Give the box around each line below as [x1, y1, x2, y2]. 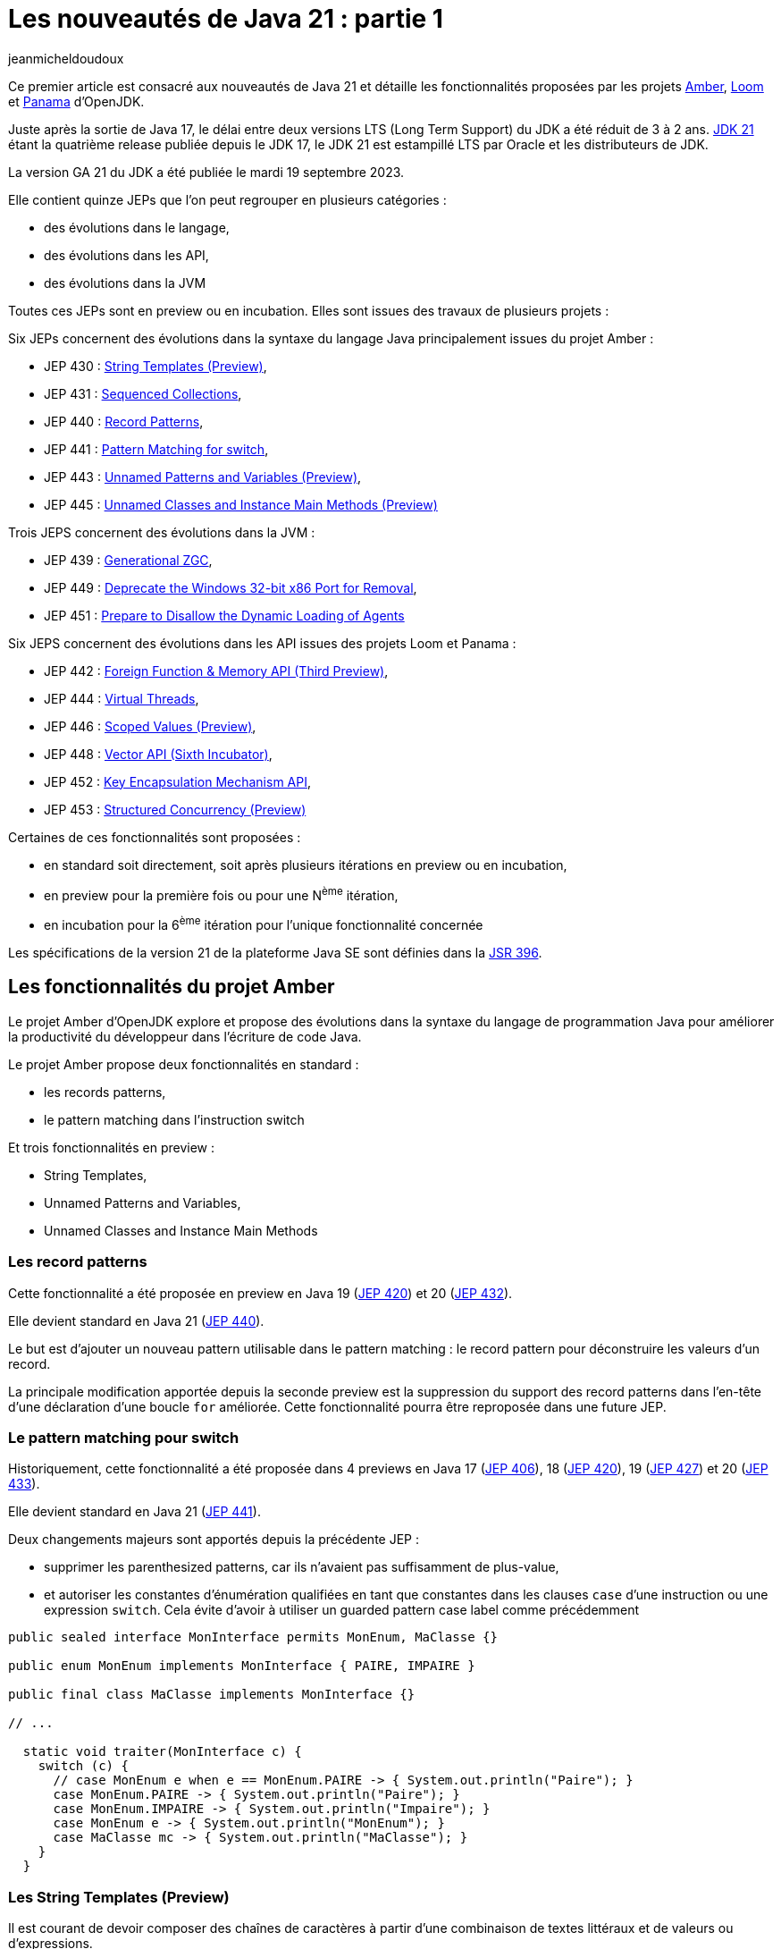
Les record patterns [8, 1253, 147, 1271]
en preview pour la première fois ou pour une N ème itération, [44, 884, 399, 903]
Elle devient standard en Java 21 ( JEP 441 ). [8, 1504, 261, 1520]
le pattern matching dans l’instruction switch [44, 1111, 305, 1127]
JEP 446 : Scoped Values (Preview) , [44, 718, 256, 734]
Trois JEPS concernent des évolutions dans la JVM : [8, 524, 315, 540]
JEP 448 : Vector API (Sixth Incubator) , [44, 746, 273, 762]
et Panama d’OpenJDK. [8, 93, 145, 109]
